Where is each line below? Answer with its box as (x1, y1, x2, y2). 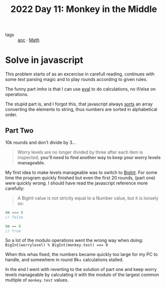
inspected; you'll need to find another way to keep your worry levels (17, 154, 161, 160)
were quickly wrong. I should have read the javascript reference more (5, 180, 148, 186)
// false (5, 214, 23, 219)
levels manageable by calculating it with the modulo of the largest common (5, 271, 160, 278)
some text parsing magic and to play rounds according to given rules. (5, 76, 148, 82)
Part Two (5, 126, 34, 134)
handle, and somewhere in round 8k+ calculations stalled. (5, 256, 124, 263)
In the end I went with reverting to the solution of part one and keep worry (5, 266, 157, 272)
